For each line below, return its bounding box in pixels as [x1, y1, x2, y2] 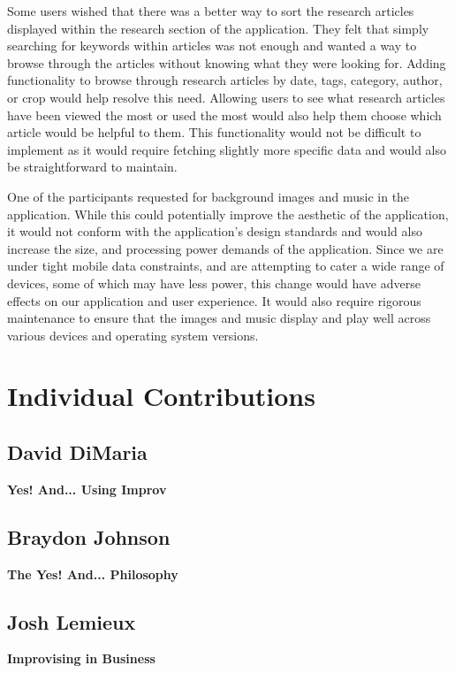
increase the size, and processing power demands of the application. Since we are [7, 239, 444, 257]
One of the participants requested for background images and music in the [7, 187, 410, 205]
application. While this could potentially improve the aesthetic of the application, [7, 204, 449, 223]
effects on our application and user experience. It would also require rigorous [7, 291, 421, 310]
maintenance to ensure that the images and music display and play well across [7, 309, 431, 327]
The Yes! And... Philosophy [7, 564, 178, 583]
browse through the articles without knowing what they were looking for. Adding [7, 53, 446, 72]
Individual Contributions [7, 378, 315, 414]
